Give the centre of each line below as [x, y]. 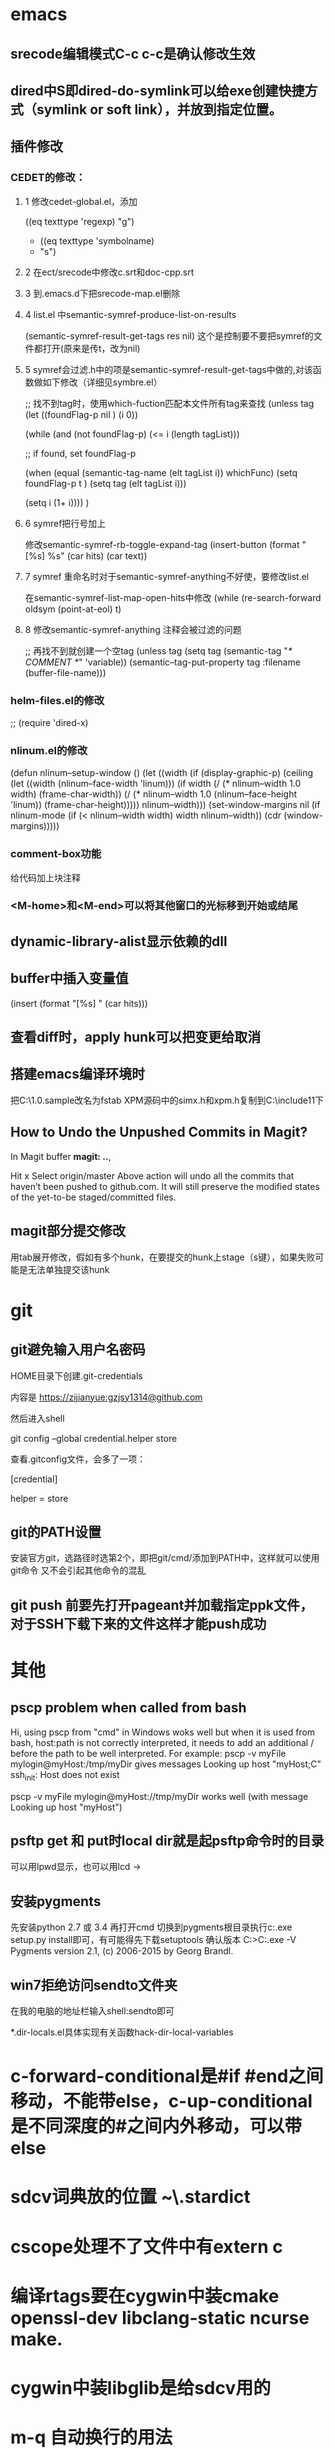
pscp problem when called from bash [128, 1708]
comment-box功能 [56, 854]
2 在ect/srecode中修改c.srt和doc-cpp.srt [109, 272]
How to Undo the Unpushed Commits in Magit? [159, 1132]
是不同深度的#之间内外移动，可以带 [156, 2126]
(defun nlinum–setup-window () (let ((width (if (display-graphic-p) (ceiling [162, 773]
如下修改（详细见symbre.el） [102, 382]
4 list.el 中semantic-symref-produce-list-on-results [130, 314]
